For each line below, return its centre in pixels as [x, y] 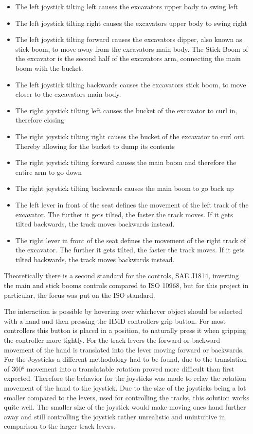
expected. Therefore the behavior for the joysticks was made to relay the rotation [125, 378]
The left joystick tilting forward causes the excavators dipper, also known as [129, 39]
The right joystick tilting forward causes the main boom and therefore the [126, 162]
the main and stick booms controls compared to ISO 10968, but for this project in [126, 285]
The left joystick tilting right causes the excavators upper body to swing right [131, 23]
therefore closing [40, 120]
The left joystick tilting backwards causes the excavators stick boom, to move [131, 84]
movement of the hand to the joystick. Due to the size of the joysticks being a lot [125, 388]
